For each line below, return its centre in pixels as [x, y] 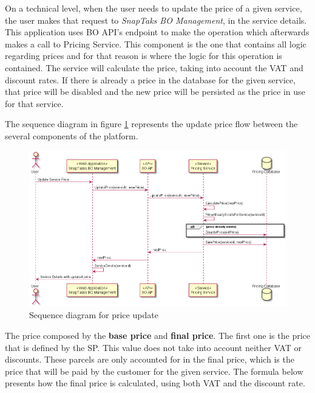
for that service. [34, 103]
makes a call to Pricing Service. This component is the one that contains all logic [156, 43]
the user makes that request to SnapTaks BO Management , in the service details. [156, 20]
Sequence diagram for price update [94, 315]
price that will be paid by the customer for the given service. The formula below [154, 371]
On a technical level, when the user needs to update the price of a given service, [154, 8]
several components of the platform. [72, 135]
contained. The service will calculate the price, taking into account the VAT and [154, 67]
